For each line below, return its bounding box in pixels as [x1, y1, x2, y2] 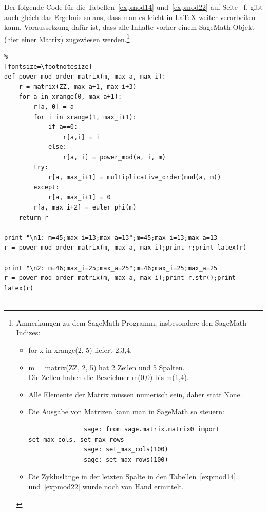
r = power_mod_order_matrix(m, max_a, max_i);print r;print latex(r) [4, 244, 247, 252]
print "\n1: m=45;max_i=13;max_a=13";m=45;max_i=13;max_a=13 [4, 234, 218, 241]
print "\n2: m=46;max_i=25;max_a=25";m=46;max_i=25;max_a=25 [4, 264, 218, 272]
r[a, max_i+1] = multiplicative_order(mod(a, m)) [48, 174, 221, 181]
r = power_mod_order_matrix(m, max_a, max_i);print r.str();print [4, 274, 236, 282]
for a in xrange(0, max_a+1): [18, 93, 122, 101]
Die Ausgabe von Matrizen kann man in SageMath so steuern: [28, 406, 224, 417]
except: [33, 183, 60, 191]
